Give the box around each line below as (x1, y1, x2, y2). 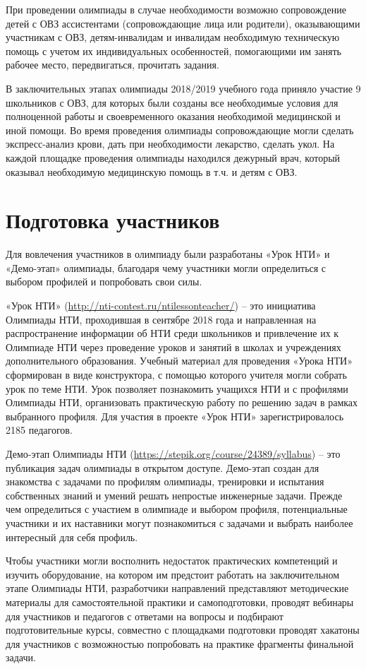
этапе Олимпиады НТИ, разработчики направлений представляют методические (6, 581, 349, 596)
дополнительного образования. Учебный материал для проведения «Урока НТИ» (6, 353, 353, 368)
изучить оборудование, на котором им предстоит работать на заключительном (6, 567, 340, 581)
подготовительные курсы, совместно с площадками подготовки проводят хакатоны (6, 622, 360, 637)
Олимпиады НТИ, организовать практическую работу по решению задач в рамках (6, 395, 358, 410)
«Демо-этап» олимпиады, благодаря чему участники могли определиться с (6, 260, 327, 275)
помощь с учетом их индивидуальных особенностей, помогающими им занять (6, 43, 341, 58)
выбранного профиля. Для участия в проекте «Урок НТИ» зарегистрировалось (6, 408, 344, 423)
